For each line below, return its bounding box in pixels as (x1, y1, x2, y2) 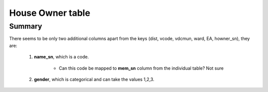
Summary (9, 22, 42, 31)
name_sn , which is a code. (34, 54, 89, 60)
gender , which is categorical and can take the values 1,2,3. (34, 76, 155, 82)
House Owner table (9, 7, 90, 18)
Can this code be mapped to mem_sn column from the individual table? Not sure (59, 65, 224, 71)
